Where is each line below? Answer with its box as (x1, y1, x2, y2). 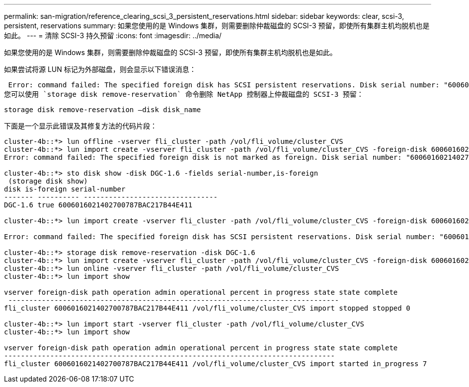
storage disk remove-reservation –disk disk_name (4, 106, 201, 114)
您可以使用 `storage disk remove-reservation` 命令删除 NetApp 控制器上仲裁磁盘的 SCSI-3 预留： (4, 90, 364, 98)
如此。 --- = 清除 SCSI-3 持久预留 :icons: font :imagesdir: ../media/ (4, 31, 222, 40)
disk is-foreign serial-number (4, 185, 126, 193)
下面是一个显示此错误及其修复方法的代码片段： (4, 122, 157, 130)
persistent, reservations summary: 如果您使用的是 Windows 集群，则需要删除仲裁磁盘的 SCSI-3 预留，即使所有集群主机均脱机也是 (4, 21, 430, 30)
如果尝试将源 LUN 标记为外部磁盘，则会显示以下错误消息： (4, 65, 196, 73)
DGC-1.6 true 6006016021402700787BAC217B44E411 (4, 201, 193, 209)
